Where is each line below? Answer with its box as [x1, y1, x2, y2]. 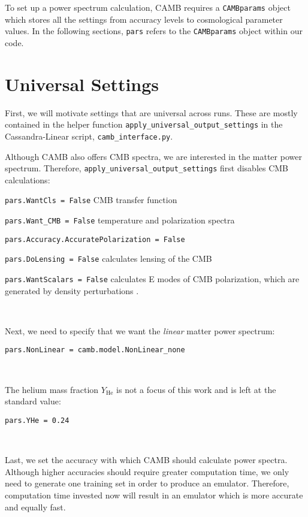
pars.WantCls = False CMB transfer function [5, 194, 177, 206]
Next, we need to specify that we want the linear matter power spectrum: [5, 324, 275, 337]
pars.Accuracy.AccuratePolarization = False [5, 235, 185, 244]
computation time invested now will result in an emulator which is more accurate [5, 488, 303, 501]
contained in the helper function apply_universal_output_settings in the [5, 118, 283, 131]
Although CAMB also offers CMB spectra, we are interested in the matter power [5, 150, 302, 162]
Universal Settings [5, 71, 159, 96]
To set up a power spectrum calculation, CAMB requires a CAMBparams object [5, 1, 291, 13]
